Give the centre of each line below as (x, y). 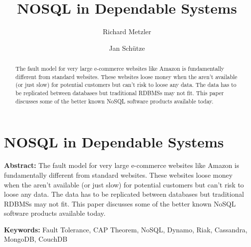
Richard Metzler (127, 31)
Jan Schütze (127, 48)
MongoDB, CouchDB (36, 239)
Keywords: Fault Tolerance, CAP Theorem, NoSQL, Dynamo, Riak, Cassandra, (126, 229)
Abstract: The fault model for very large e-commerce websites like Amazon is (122, 165)
